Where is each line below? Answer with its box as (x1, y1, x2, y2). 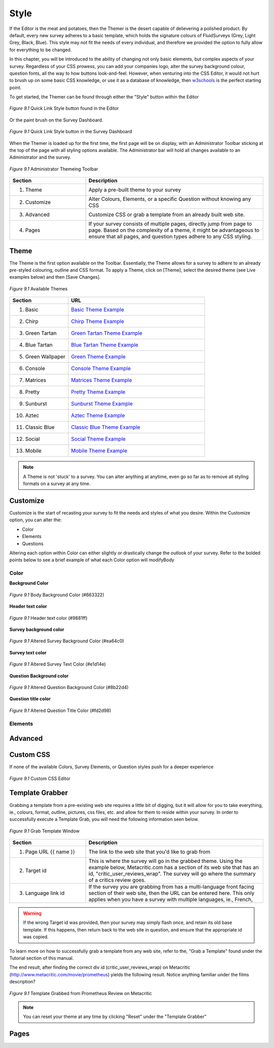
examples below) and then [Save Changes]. (9, 274, 101, 280)
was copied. (23, 934, 49, 940)
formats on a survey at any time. (23, 481, 91, 487)
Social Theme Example (71, 435, 126, 442)
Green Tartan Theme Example (71, 330, 143, 337)
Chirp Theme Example (71, 318, 124, 325)
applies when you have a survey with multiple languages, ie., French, (88, 896, 253, 903)
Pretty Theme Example (71, 388, 126, 396)
